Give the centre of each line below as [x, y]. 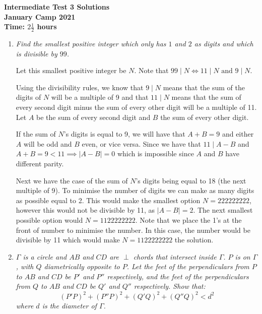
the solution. [194, 240]
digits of [28, 97]
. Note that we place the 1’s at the [188, 219]
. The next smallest [223, 210]
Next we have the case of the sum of [72, 180]
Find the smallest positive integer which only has [91, 44]
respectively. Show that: [170, 286]
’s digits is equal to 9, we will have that [124, 134]
